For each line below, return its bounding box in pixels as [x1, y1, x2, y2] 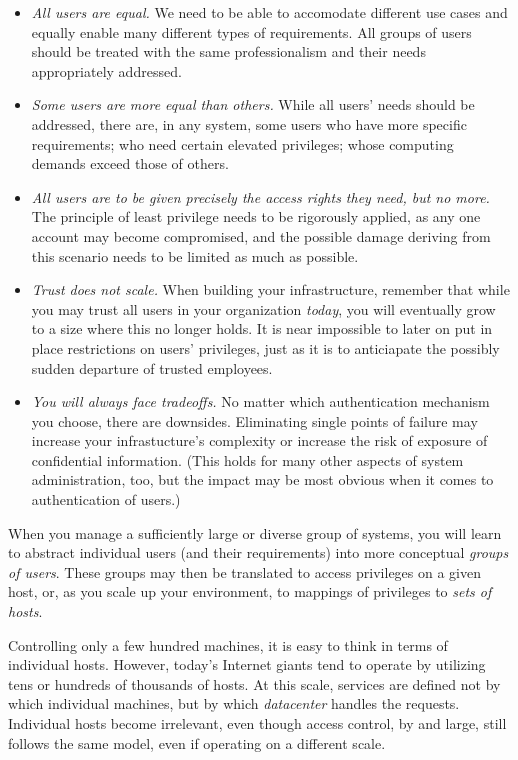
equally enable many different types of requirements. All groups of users [31, 21, 472, 42]
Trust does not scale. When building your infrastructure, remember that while [31, 279, 510, 300]
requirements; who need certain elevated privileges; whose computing [31, 133, 454, 154]
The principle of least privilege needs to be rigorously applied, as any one [31, 206, 481, 227]
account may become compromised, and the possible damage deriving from [31, 225, 491, 246]
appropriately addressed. [31, 60, 182, 81]
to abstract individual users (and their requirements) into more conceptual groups [8, 542, 509, 563]
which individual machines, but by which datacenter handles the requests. [8, 693, 460, 714]
